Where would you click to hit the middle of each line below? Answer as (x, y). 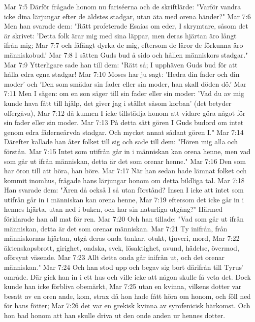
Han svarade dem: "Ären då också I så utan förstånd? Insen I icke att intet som (124, 190)
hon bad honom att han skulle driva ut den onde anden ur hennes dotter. (115, 315)
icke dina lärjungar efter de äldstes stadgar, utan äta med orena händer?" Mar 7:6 (127, 16)
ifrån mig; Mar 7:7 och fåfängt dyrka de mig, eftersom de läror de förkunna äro (124, 45)
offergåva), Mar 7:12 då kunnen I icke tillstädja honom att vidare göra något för (125, 113)
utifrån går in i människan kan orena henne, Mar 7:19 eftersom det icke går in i (124, 199)
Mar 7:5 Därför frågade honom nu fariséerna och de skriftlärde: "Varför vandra (123, 6)
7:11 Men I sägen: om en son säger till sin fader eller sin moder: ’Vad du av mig (124, 93)
